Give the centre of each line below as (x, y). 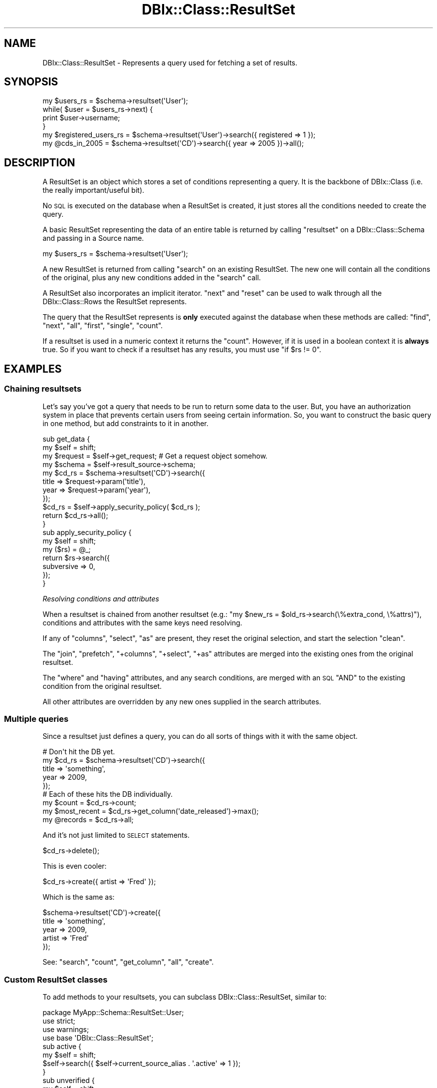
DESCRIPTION (40, 162)
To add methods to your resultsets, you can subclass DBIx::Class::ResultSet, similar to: (185, 997)
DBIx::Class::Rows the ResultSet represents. (115, 302)
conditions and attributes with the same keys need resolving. (142, 622)
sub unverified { (69, 1080)
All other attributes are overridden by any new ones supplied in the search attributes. (182, 701)
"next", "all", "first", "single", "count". (103, 326)
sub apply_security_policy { (87, 532)
